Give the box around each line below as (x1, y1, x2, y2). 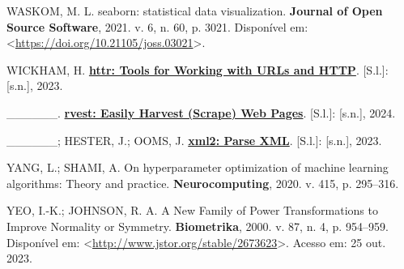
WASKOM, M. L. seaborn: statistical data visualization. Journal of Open (6, 2, 383, 19)
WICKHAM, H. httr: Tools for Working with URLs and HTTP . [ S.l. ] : (6, 61, 389, 78)
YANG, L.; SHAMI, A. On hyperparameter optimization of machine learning (6, 159, 389, 176)
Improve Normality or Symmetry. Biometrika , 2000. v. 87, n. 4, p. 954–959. (6, 217, 389, 234)
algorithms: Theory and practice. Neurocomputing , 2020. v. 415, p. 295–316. (6, 174, 399, 191)
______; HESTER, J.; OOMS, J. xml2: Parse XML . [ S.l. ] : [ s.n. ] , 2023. (6, 131, 382, 148)
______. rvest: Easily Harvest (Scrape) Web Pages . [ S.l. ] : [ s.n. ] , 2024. (6, 104, 396, 121)
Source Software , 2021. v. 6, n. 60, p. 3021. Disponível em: (6, 18, 308, 35)
